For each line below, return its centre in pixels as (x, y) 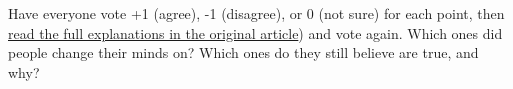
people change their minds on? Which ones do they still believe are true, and (243, 52)
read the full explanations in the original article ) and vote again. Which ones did (255, 32)
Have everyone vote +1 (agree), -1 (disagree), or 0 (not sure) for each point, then (256, 13)
